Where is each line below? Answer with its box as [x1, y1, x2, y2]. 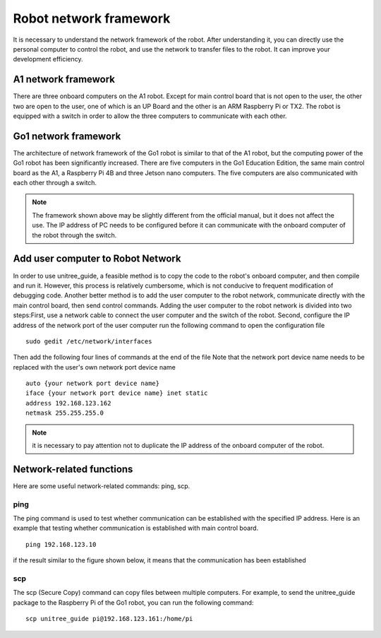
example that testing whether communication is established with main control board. [13, 524, 259, 533]
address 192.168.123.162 [25, 399, 111, 407]
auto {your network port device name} [25, 379, 160, 388]
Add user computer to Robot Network [13, 253, 181, 265]
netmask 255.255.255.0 [25, 409, 104, 417]
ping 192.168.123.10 [25, 540, 97, 548]
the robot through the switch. [32, 230, 117, 240]
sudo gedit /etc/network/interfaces [25, 337, 152, 345]
